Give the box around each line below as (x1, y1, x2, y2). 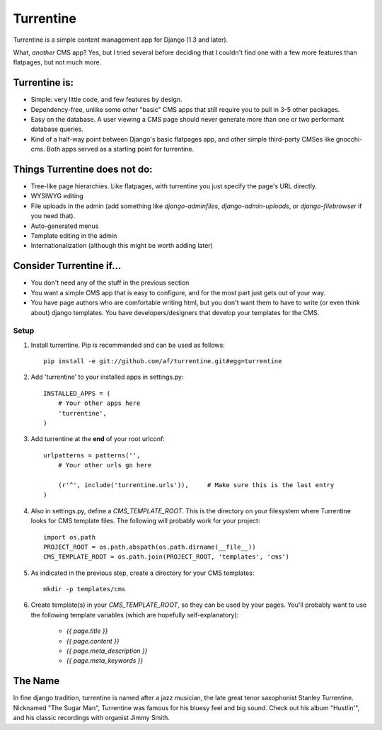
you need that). (30, 212, 76, 220)
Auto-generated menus (30, 222, 99, 230)
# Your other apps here (57, 399, 141, 407)
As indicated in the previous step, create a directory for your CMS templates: (30, 569, 255, 577)
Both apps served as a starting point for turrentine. (46, 145, 195, 154)
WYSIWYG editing (30, 192, 84, 200)
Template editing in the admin (30, 232, 117, 240)
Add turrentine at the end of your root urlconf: (30, 435, 166, 443)
